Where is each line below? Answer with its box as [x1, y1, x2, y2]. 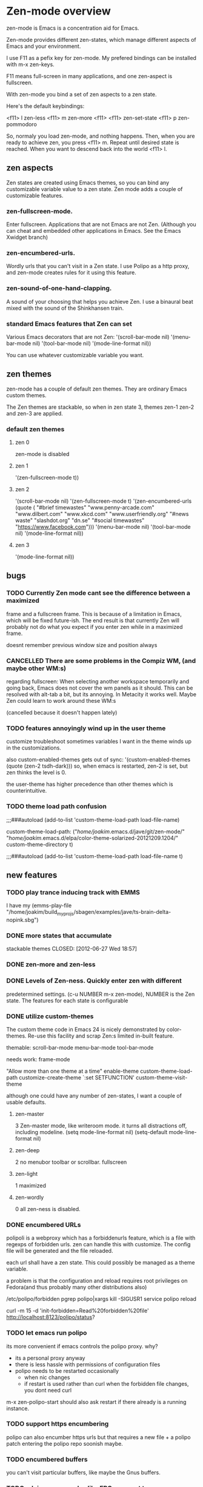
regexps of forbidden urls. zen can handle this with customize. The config [6, 1241, 191, 1248]
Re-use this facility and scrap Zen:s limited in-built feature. [27, 1032, 175, 1039]
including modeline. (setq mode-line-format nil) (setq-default [15, 1128, 168, 1135]
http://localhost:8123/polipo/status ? [6, 1314, 95, 1321]
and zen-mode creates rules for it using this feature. [6, 269, 136, 277]
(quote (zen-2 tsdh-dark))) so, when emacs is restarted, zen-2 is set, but [6, 762, 188, 770]
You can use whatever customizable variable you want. [6, 351, 144, 358]
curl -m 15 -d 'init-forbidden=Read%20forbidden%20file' [6, 1307, 150, 1314]
